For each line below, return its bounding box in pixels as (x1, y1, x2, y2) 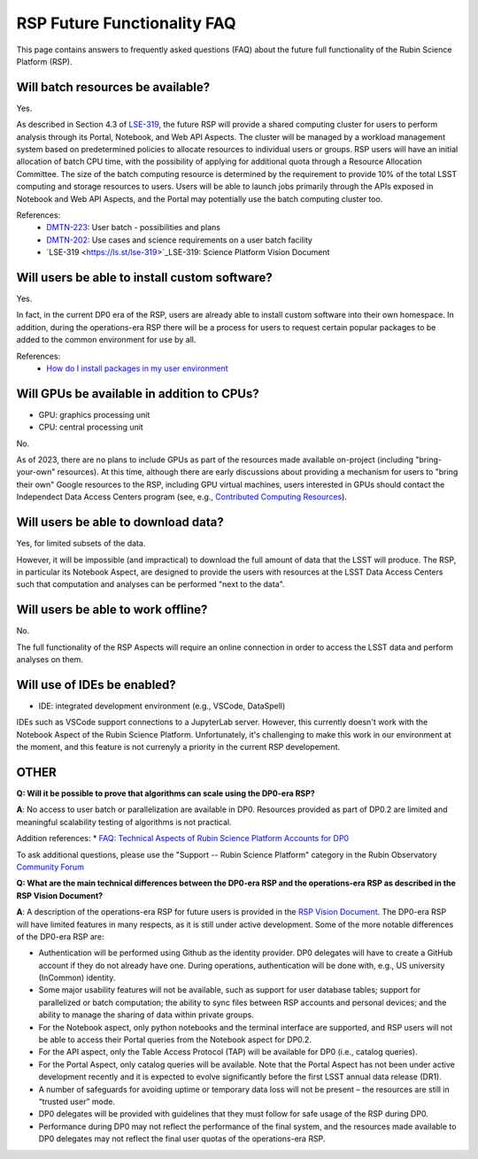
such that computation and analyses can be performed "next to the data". (16, 579, 285, 590)
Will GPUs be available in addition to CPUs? (16, 386, 260, 401)
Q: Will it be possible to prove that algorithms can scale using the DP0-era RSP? (16, 788, 316, 799)
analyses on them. (16, 654, 84, 665)
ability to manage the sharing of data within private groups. (38, 1009, 254, 1020)
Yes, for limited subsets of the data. (16, 538, 146, 549)
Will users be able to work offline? (16, 602, 208, 617)
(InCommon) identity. (38, 972, 116, 983)
